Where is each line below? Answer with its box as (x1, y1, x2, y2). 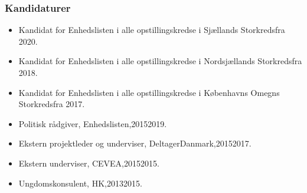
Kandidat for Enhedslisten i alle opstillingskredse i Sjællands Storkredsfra (18, 24, 285, 36)
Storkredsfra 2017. (18, 98, 85, 110)
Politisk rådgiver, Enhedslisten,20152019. (18, 117, 167, 129)
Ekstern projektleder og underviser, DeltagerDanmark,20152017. (18, 137, 252, 149)
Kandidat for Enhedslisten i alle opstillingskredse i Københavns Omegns (18, 86, 280, 98)
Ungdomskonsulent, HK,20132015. (18, 177, 142, 189)
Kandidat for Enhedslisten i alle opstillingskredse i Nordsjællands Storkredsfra (18, 55, 302, 67)
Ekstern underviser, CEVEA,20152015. (18, 157, 159, 169)
